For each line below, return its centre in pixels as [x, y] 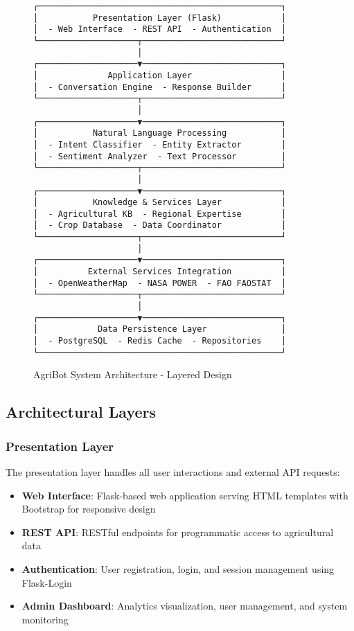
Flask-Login [47, 582]
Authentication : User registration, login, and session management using [178, 568]
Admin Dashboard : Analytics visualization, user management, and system [185, 606]
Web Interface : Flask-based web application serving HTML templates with [185, 495]
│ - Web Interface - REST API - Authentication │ [160, 29]
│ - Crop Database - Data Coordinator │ [160, 225]
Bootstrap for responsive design [89, 509]
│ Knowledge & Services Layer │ [160, 203]
